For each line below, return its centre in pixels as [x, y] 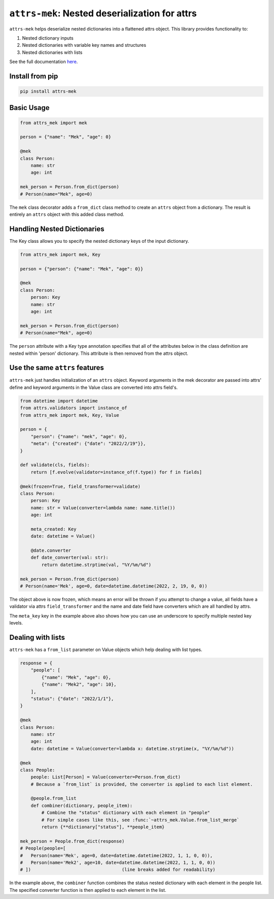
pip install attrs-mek [48, 91]
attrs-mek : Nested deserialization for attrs [103, 13]
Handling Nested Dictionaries [57, 229]
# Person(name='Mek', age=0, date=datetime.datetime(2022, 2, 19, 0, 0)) [114, 586]
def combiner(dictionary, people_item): [82, 805]
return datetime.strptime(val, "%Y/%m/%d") [96, 565]
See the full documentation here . [44, 62]
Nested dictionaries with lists [52, 52]
